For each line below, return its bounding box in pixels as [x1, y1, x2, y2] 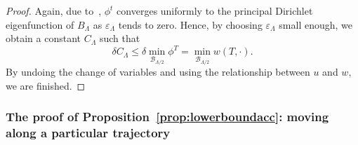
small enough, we [279, 17, 353, 32]
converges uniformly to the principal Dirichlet [117, 4, 313, 18]
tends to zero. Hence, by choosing [118, 17, 263, 32]
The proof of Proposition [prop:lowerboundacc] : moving [6, 108, 329, 125]
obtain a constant [6, 31, 81, 46]
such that [99, 31, 140, 46]
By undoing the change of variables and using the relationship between [6, 64, 310, 79]
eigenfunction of [6, 17, 74, 32]
